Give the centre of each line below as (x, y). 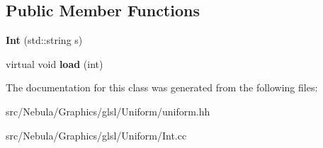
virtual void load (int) (55, 63)
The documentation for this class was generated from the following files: (162, 87)
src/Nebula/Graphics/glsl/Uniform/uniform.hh (108, 111)
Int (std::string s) (44, 40)
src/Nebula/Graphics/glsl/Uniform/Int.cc (96, 135)
